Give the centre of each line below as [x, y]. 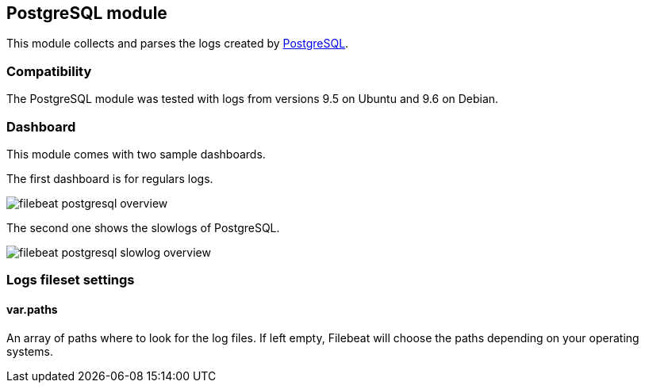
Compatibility [49, 71]
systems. [30, 351]
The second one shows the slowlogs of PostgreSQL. [143, 227]
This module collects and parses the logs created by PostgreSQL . [178, 44]
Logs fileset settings [71, 280]
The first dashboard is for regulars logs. [110, 178]
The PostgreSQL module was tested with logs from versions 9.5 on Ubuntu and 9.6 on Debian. [253, 99]
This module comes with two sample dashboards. [136, 154]
